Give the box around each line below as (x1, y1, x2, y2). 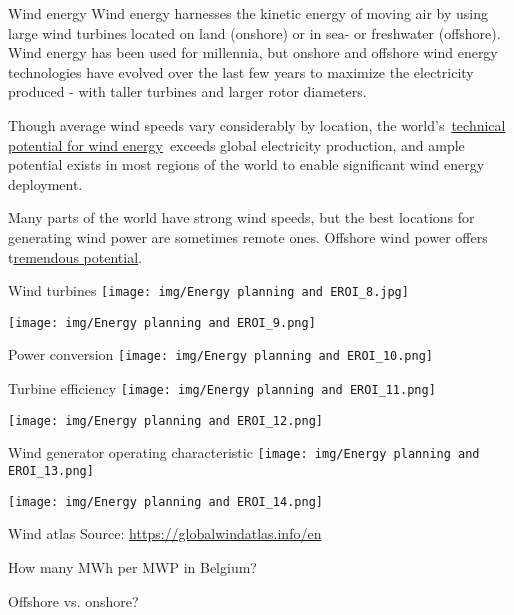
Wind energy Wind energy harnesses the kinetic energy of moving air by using (8, 3, 489, 23)
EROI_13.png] (8, 464, 94, 479)
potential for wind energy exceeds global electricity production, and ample (8, 134, 465, 155)
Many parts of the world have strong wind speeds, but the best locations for (8, 207, 475, 228)
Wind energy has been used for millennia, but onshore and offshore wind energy (8, 42, 498, 63)
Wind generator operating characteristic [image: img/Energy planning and (8, 442, 480, 463)
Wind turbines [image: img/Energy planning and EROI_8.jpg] (8, 280, 409, 301)
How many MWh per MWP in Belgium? (8, 556, 257, 577)
